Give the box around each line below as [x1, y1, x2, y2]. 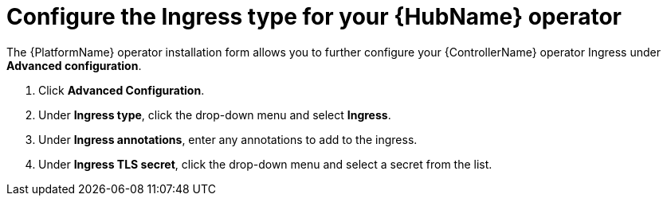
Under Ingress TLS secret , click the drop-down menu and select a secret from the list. [38, 157, 492, 171]
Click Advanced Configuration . [38, 83, 205, 97]
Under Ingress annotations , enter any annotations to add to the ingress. [38, 132, 418, 146]
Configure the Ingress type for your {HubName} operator [6, 3, 622, 30]
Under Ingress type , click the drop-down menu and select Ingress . [38, 107, 391, 122]
